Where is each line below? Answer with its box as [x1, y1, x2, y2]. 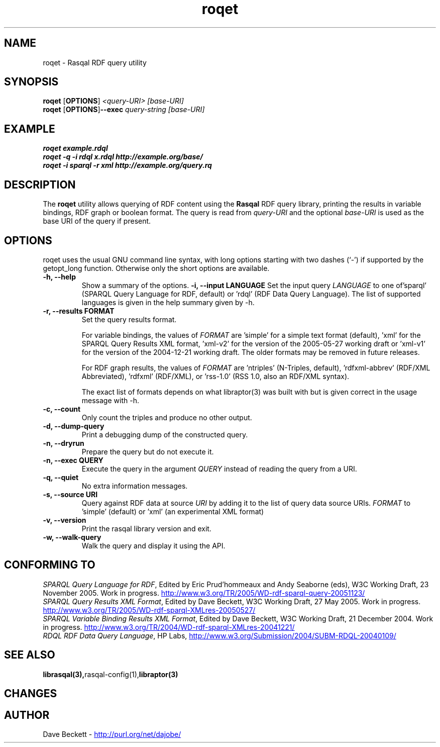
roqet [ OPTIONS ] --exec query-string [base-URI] [43, 105, 205, 114]
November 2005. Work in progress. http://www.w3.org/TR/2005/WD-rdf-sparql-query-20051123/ [43, 588, 365, 597]
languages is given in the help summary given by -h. [81, 298, 255, 307]
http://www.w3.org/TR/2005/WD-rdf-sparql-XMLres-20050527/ [43, 605, 256, 614]
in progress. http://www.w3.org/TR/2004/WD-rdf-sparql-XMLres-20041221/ [43, 622, 295, 631]
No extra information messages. [81, 481, 188, 490]
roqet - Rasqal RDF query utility [43, 58, 147, 67]
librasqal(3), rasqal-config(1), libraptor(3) [43, 670, 178, 679]
